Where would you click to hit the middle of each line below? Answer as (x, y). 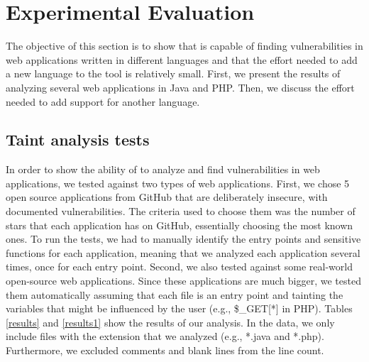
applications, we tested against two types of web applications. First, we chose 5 (178, 183)
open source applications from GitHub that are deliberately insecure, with (167, 197)
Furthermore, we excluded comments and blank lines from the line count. (165, 350)
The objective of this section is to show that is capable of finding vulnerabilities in (184, 46)
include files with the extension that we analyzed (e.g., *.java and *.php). (165, 336)
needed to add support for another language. (103, 101)
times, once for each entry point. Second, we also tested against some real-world (179, 267)
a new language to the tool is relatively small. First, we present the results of (173, 73)
